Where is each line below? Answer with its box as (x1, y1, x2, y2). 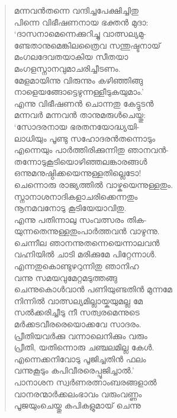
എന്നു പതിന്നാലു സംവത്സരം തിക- (14, 213, 147, 225)
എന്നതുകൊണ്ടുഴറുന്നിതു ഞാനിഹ (14, 260, 139, 272)
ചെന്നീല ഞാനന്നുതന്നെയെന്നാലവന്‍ (14, 236, 160, 248)
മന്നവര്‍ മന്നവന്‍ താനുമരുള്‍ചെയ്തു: (14, 109, 146, 121)
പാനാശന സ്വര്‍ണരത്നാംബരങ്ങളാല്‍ (14, 376, 157, 388)
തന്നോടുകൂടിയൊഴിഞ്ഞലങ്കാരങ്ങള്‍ (14, 155, 147, 167)
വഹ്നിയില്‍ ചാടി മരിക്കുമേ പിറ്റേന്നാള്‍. (14, 248, 157, 260)
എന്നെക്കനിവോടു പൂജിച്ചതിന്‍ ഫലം (14, 352, 146, 365)
